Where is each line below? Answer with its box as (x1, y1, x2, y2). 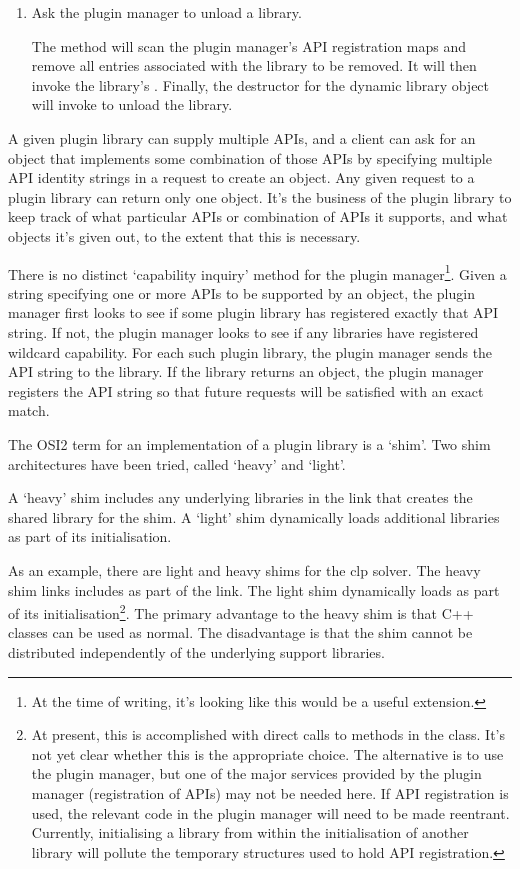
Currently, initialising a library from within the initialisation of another (31, 822, 469, 843)
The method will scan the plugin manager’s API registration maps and (31, 35, 467, 56)
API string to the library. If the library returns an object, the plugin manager (8, 361, 484, 382)
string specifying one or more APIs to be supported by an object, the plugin (8, 282, 475, 303)
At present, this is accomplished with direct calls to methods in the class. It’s (31, 724, 506, 745)
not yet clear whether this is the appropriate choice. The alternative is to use (31, 743, 504, 764)
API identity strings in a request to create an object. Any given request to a (8, 167, 475, 188)
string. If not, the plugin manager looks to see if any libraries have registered (8, 321, 479, 342)
